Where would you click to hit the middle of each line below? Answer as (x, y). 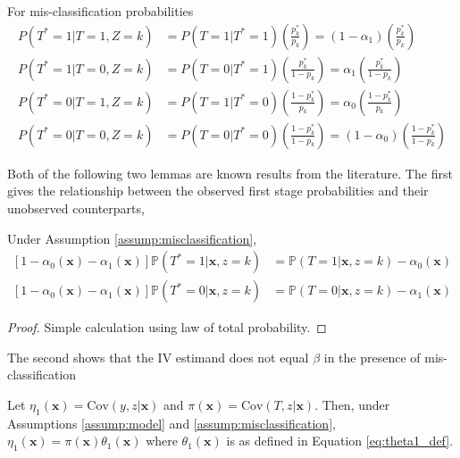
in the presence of (372, 357)
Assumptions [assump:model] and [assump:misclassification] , (171, 423)
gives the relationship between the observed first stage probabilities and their (218, 191)
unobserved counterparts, (76, 208)
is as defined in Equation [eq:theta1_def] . (340, 441)
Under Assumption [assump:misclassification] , (132, 238)
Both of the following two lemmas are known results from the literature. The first (230, 173)
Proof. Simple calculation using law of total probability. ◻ (167, 327)
